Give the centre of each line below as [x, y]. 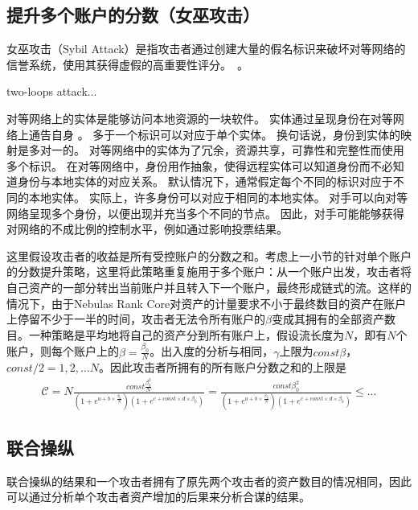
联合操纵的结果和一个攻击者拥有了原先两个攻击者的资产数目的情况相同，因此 [209, 481]
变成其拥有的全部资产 [328, 319]
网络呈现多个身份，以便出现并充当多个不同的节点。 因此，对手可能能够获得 [205, 213]
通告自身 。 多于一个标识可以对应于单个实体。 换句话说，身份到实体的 [214, 134]
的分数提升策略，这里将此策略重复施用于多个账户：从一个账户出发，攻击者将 [209, 271]
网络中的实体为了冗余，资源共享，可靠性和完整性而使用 [258, 150]
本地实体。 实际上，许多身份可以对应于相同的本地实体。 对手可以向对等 [218, 197]
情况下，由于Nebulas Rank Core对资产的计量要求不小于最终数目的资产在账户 [207, 303]
